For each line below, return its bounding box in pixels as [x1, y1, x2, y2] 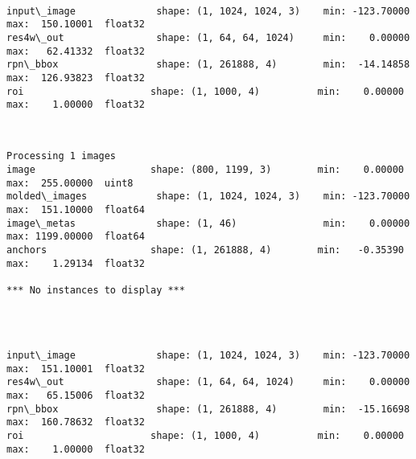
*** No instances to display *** [6, 285, 185, 296]
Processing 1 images [6, 150, 117, 162]
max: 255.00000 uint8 [6, 177, 134, 189]
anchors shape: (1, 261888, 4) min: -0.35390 [6, 244, 404, 256]
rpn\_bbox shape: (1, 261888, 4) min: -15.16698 [6, 403, 410, 415]
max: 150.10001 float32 [6, 18, 145, 31]
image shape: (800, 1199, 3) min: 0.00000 [6, 164, 404, 176]
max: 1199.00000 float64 [6, 231, 145, 243]
